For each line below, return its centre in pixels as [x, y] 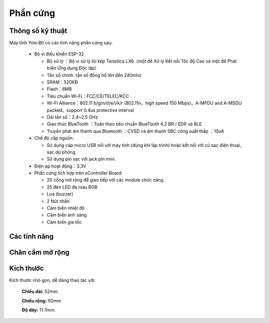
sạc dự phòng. [62, 152]
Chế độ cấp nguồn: [54, 138]
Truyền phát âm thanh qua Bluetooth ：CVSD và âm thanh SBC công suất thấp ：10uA [135, 131]
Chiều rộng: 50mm [41, 300]
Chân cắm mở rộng [39, 252]
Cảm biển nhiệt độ [66, 208]
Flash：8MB [59, 89]
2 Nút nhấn [58, 201]
